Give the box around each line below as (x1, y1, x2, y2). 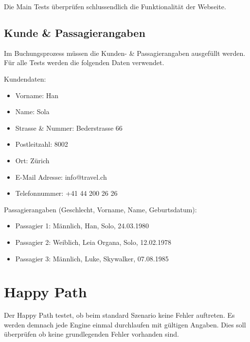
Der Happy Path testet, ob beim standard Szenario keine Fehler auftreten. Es (4, 310, 235, 320)
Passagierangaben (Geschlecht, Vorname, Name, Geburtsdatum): (4, 204, 197, 214)
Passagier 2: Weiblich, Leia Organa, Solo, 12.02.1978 (15, 237, 172, 247)
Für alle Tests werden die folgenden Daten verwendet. (4, 57, 164, 68)
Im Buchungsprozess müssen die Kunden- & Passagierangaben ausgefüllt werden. (4, 48, 246, 58)
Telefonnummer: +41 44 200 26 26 (15, 188, 118, 198)
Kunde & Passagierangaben (4, 25, 145, 40)
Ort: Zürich (15, 155, 50, 165)
